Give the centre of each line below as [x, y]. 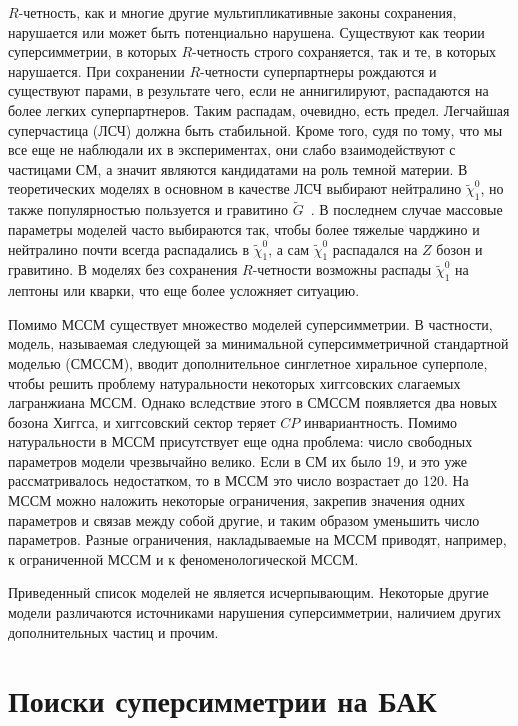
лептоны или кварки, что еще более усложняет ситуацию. [184, 290]
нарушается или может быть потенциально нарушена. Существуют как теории [246, 31]
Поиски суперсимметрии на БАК [222, 700]
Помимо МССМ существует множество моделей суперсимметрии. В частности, [250, 323]
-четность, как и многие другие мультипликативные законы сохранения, [237, 12]
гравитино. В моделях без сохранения [123, 269]
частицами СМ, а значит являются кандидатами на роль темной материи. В [238, 168]
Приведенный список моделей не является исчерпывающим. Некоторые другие [248, 592]
